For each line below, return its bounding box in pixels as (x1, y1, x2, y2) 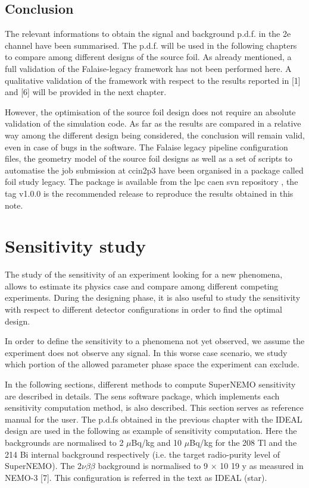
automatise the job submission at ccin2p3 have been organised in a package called (5, 163, 304, 176)
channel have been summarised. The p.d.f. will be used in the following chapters (5, 39, 297, 51)
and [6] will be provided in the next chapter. (5, 86, 167, 98)
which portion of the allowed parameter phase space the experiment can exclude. (5, 358, 299, 370)
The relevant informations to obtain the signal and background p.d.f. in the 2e (5, 27, 291, 40)
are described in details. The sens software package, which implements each (5, 389, 280, 402)
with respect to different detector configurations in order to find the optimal (5, 303, 282, 316)
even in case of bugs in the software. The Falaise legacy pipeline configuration (5, 140, 288, 153)
